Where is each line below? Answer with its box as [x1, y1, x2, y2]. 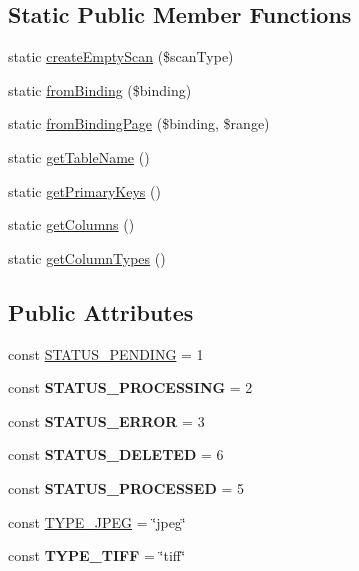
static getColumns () [8, 214, 135, 235]
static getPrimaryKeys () [8, 180, 161, 201]
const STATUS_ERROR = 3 [8, 410, 205, 431]
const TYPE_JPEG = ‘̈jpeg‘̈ [8, 511, 186, 532]
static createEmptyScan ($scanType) [8, 46, 234, 67]
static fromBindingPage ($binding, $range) [8, 113, 270, 134]
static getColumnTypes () [8, 247, 166, 268]
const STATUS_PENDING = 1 [8, 343, 204, 364]
